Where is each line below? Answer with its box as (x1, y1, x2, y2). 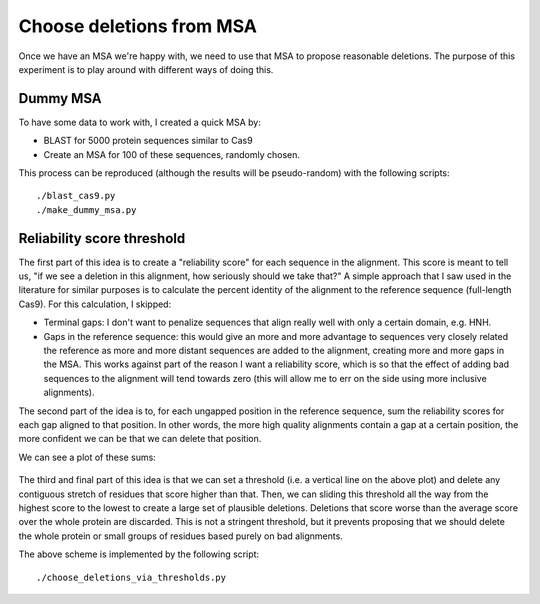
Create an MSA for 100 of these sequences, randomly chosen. (43, 148, 300, 160)
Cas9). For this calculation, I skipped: (18, 298, 172, 310)
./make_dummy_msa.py (36, 204, 137, 215)
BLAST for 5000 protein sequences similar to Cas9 (43, 135, 254, 147)
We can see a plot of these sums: (18, 451, 157, 463)
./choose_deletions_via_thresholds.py (36, 571, 227, 583)
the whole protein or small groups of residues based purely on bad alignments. (18, 530, 344, 542)
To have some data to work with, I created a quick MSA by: (18, 116, 262, 128)
